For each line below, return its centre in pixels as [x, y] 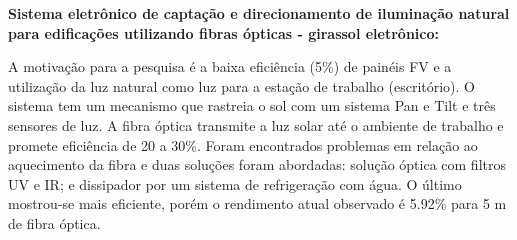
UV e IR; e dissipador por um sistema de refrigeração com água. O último [235, 183]
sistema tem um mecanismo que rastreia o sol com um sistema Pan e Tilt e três [252, 105]
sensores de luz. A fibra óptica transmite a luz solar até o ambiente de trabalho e [256, 124]
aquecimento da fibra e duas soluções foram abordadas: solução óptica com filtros [257, 164]
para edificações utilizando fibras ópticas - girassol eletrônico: [223, 32]
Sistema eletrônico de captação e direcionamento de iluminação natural [259, 13]
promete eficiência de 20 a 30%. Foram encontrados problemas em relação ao [243, 144]
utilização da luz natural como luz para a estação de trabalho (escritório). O [242, 85]
